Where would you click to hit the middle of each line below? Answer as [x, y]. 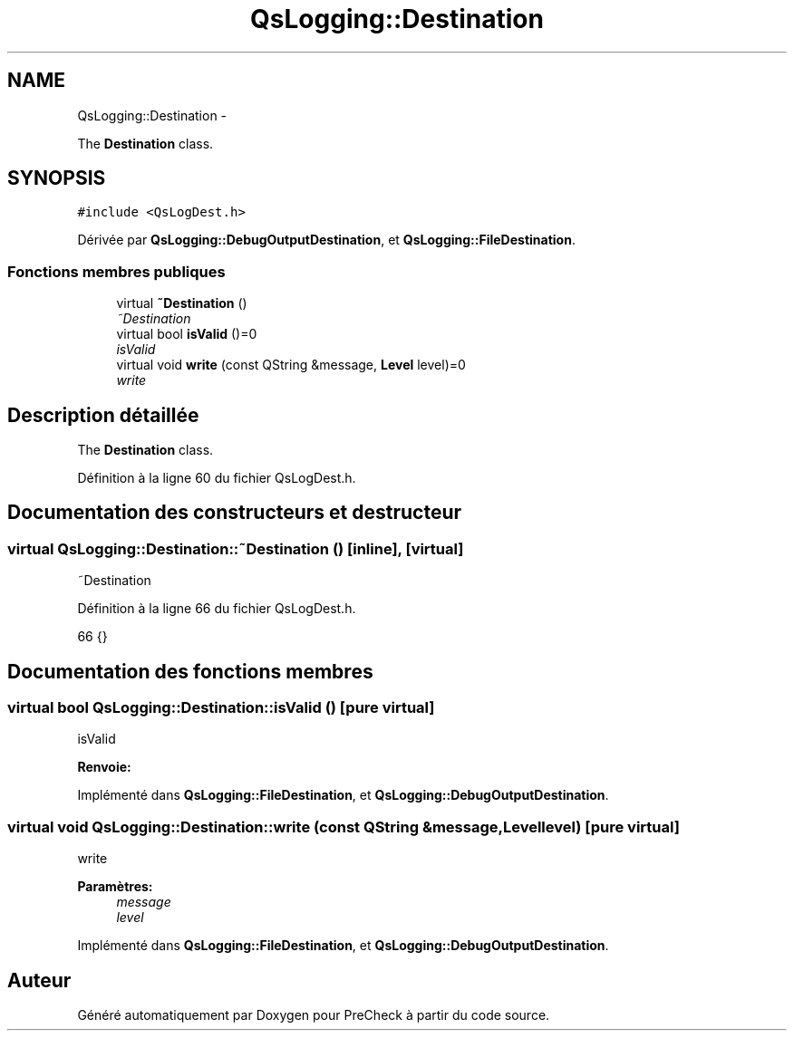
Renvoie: [104, 767]
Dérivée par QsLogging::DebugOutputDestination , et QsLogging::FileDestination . [326, 240]
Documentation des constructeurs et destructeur [235, 513]
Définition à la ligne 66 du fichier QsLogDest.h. [217, 609]
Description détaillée [103, 415]
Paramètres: [115, 887]
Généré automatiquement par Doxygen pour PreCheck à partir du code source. [314, 1015]
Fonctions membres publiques [116, 271]
